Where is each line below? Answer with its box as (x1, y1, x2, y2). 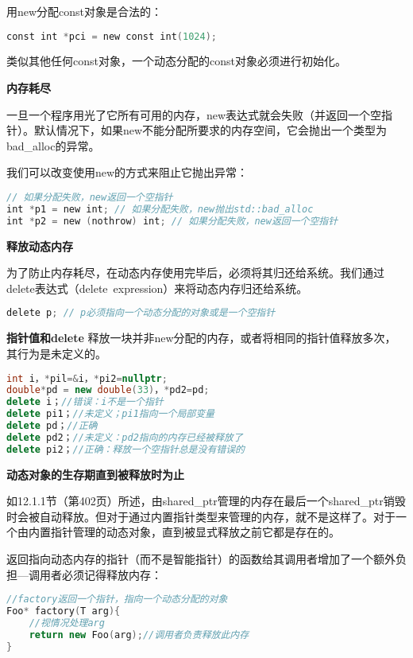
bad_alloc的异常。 (6, 137, 100, 154)
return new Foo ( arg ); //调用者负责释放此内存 (29, 629, 249, 640)
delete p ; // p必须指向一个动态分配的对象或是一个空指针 (6, 307, 276, 319)
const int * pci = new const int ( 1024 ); (6, 30, 217, 42)
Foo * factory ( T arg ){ (6, 605, 121, 617)
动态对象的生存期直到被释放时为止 (6, 465, 184, 482)
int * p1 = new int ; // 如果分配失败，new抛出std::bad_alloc (6, 203, 314, 215)
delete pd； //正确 (6, 420, 98, 431)
